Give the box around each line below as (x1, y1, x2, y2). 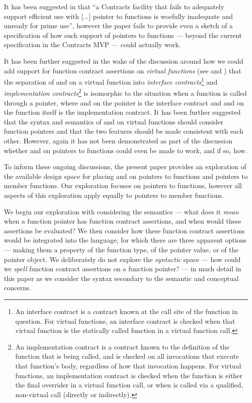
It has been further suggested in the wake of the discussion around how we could (4, 55, 244, 66)
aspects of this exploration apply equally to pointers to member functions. (4, 190, 224, 200)
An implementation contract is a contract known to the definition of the (15, 341, 230, 351)
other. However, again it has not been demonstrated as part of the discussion (4, 136, 233, 146)
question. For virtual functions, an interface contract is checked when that (15, 315, 236, 326)
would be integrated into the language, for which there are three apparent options (4, 235, 247, 245)
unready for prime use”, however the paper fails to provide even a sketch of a (4, 20, 233, 31)
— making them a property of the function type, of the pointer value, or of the (4, 244, 238, 254)
